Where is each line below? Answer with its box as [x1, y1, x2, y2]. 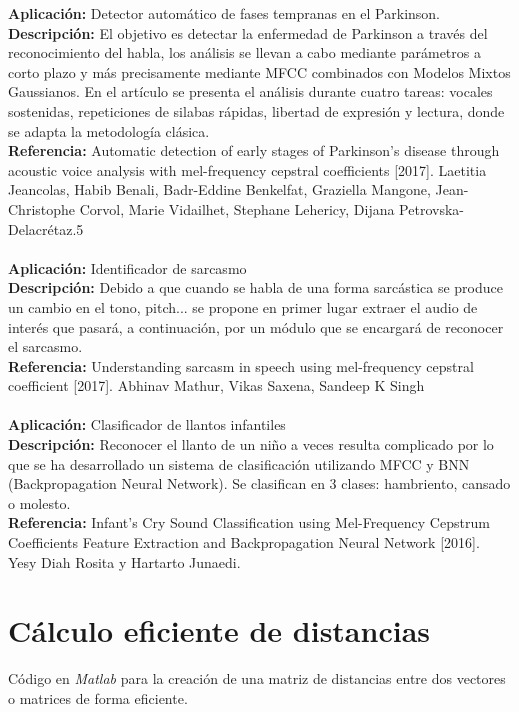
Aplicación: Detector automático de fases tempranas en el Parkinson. [8, 3, 440, 23]
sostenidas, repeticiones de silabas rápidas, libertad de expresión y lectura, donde [8, 100, 505, 121]
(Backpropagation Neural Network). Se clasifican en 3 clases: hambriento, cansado [8, 473, 511, 494]
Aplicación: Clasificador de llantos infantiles [8, 414, 286, 435]
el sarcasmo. [8, 336, 83, 357]
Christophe [8, 198, 76, 219]
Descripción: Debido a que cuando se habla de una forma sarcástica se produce [8, 277, 503, 298]
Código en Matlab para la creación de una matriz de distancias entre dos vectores [8, 668, 506, 689]
